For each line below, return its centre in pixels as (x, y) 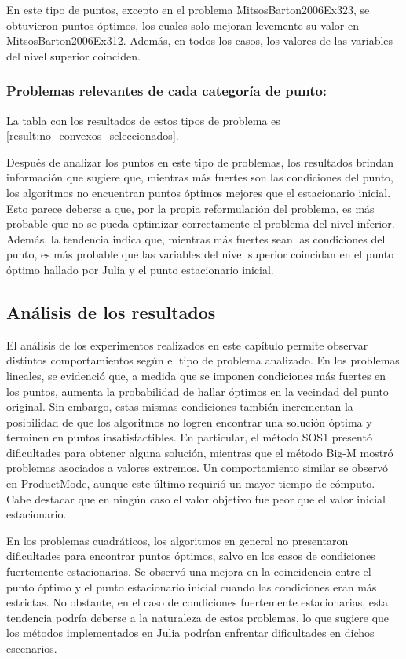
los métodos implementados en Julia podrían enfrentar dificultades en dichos (190, 633)
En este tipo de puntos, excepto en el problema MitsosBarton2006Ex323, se (188, 9)
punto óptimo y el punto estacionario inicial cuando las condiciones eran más (192, 586)
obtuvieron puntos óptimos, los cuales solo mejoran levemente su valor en (183, 25)
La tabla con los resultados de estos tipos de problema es (143, 120)
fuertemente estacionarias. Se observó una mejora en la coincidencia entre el (189, 571)
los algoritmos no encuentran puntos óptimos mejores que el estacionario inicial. (199, 192)
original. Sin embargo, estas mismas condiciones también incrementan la (180, 406)
